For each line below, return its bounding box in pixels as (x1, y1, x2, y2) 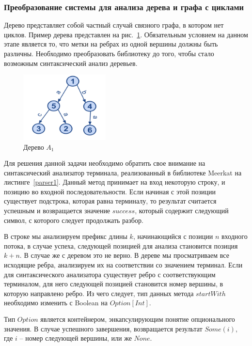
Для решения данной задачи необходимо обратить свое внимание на (4, 158, 205, 168)
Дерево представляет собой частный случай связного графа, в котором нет (4, 20, 224, 30)
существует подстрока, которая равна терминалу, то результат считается (4, 196, 217, 206)
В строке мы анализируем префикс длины (4, 231, 127, 241)
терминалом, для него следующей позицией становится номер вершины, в (4, 279, 223, 289)
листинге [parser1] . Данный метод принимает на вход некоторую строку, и (4, 177, 225, 187)
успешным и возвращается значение (4, 205, 110, 216)
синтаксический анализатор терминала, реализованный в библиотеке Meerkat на (4, 167, 242, 177)
